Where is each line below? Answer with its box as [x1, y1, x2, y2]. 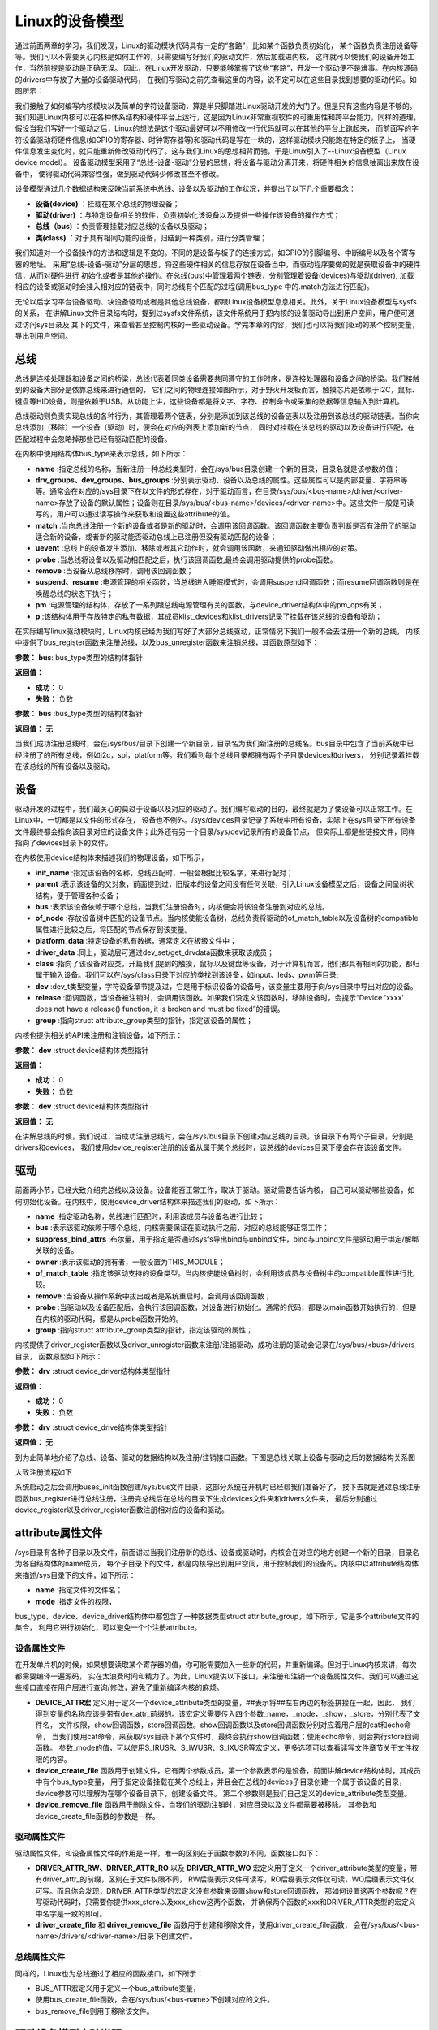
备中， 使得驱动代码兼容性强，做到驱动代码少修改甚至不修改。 [15, 169, 223, 179]
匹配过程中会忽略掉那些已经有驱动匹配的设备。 [15, 434, 172, 443]
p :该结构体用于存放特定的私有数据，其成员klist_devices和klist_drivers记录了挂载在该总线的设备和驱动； [35, 611, 383, 621]
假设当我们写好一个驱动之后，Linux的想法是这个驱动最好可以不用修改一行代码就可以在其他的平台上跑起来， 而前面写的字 [15, 123, 419, 133]
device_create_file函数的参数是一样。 [35, 1811, 160, 1821]
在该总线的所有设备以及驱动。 [15, 761, 115, 771]
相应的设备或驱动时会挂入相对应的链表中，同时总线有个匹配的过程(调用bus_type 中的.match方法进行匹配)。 [15, 282, 375, 292]
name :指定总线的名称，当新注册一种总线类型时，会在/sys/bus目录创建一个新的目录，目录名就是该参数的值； [35, 464, 401, 473]
